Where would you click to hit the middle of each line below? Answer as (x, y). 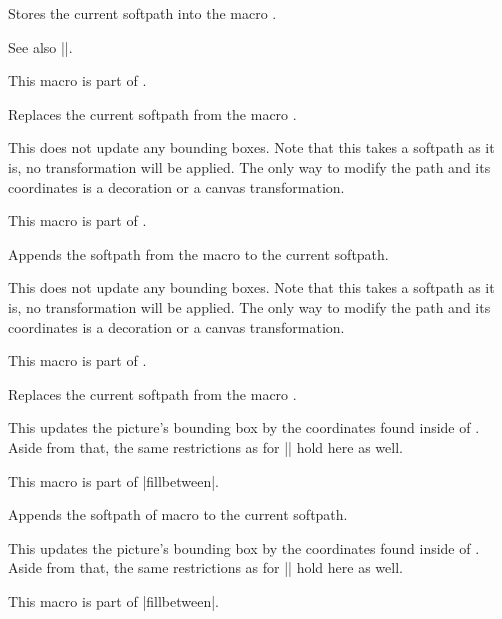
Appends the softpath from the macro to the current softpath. (198, 253)
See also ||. (40, 46)
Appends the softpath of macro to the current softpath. (178, 514)
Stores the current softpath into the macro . (142, 13)
